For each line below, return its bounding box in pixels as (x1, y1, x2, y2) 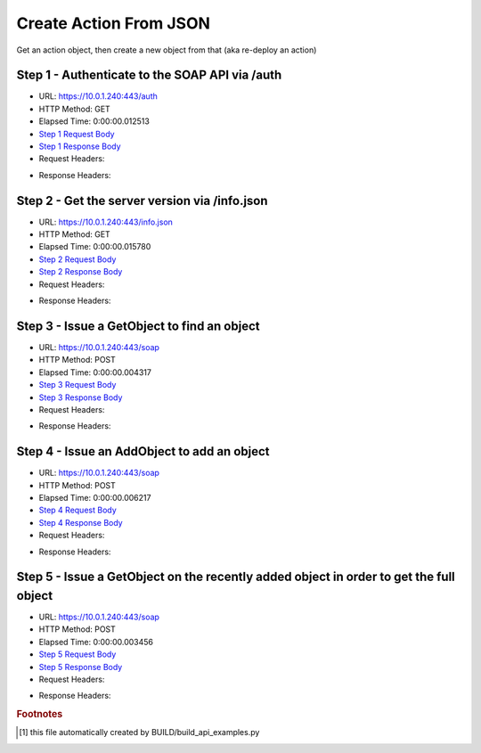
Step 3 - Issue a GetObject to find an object (16, 318, 260, 333)
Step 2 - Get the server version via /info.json (16, 192, 268, 209)
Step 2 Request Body (38, 254, 117, 265)
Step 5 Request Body (38, 649, 117, 659)
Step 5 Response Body (38, 661, 123, 672)
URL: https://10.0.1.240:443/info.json (38, 217, 174, 227)
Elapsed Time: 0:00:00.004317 (38, 366, 151, 378)
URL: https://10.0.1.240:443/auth (38, 91, 158, 102)
